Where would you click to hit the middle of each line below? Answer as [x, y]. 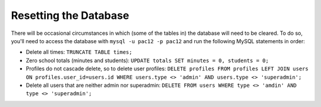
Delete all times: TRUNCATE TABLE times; [79, 52]
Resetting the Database [70, 15]
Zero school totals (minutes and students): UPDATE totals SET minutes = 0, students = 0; [147, 60]
